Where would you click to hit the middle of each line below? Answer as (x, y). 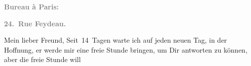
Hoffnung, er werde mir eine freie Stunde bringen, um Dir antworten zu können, (126, 49)
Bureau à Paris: (32, 6)
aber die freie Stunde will (43, 59)
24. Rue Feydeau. (35, 23)
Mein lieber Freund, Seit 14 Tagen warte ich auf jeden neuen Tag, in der (116, 40)
